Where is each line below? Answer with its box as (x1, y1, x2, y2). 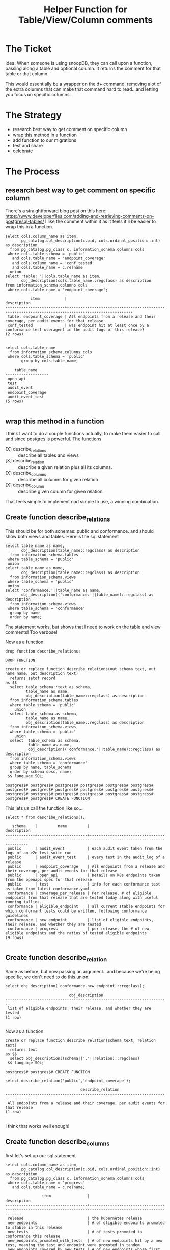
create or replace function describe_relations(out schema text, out (5, 666, 156, 671)
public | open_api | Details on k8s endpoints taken (7, 873, 160, 878)
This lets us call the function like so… (5, 804, 83, 811)
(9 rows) (5, 935, 24, 940)
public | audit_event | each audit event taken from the (7, 846, 163, 851)
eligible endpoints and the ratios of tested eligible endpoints (5, 930, 147, 936)
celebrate (12, 148, 33, 154)
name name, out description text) (5, 671, 79, 676)
